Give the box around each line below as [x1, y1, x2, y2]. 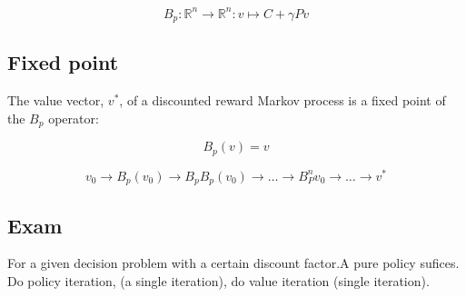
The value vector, [7, 91, 104, 110]
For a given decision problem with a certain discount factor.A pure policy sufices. [7, 253, 460, 272]
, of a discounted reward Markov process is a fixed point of [119, 91, 446, 110]
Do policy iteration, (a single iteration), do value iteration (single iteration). [7, 271, 430, 290]
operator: [48, 108, 99, 127]
